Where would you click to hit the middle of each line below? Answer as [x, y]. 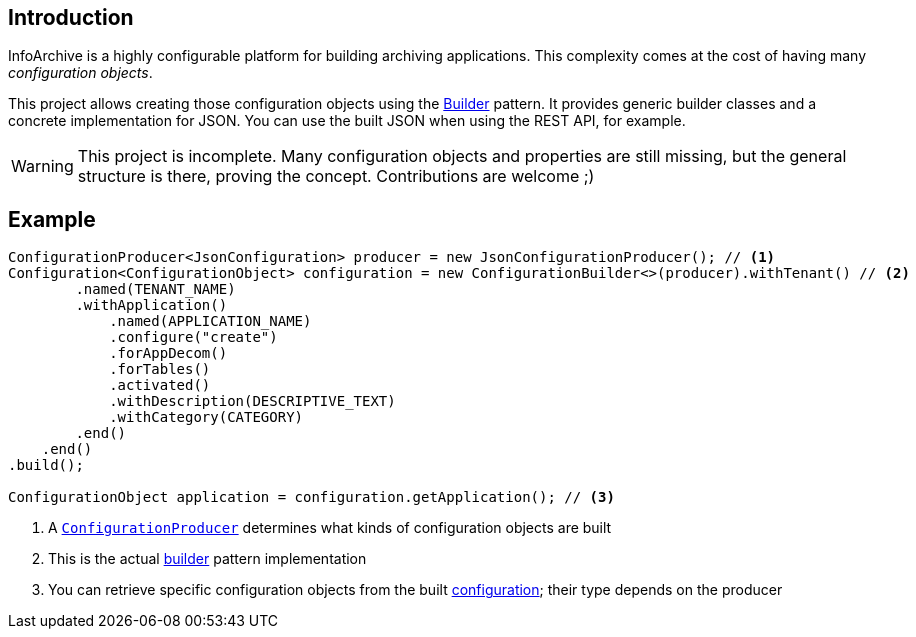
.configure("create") [193, 337]
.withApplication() [151, 305]
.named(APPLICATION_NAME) [210, 321]
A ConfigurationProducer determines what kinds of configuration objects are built [330, 528]
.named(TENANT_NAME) [155, 289]
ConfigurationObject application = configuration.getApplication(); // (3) [311, 497]
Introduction [71, 17]
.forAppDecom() [168, 353]
